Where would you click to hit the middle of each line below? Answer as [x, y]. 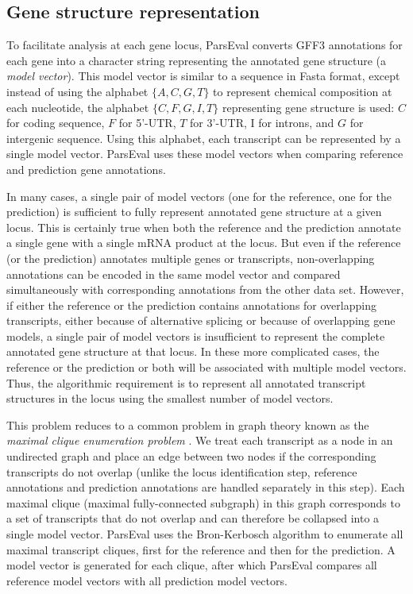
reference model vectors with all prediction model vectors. [147, 580]
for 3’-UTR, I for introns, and [262, 123]
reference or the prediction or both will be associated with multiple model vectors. [206, 367]
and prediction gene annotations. [86, 169]
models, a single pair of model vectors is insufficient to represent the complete [196, 336]
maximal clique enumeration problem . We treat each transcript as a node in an [200, 440]
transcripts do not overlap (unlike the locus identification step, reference [182, 471]
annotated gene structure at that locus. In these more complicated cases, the [193, 351]
